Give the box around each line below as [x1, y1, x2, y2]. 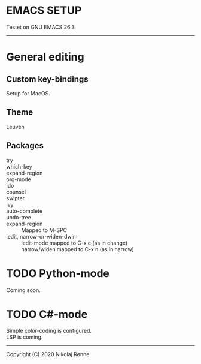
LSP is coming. [6, 333, 43, 341]
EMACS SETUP [6, 4, 82, 17]
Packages [6, 140, 44, 151]
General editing [6, 50, 85, 64]
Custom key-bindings [6, 74, 89, 84]
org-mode [6, 175, 31, 183]
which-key [6, 163, 32, 170]
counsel [6, 188, 26, 195]
